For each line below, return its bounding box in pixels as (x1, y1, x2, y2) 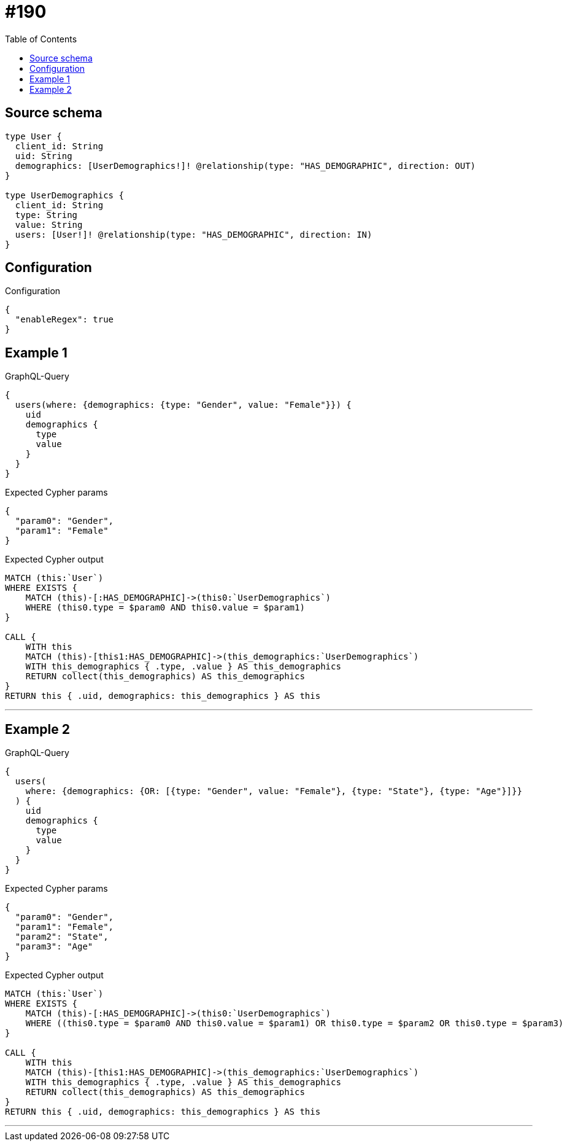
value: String (15, 219, 83, 230)
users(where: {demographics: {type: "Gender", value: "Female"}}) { (15, 400, 352, 410)
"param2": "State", (15, 932, 109, 942)
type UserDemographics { (5, 190, 124, 200)
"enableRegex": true (15, 314, 114, 325)
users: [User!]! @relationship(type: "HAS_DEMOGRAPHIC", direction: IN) (15, 229, 372, 240)
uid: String (15, 150, 72, 161)
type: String (15, 209, 78, 220)
